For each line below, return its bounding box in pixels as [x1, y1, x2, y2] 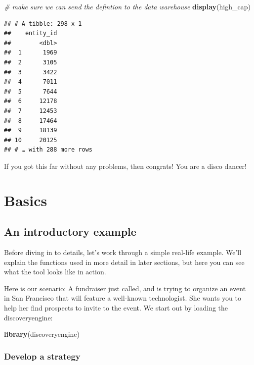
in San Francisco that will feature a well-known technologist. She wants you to [4, 293, 242, 303]
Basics [4, 190, 47, 210]
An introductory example [4, 224, 136, 239]
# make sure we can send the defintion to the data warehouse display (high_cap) [4, 1, 251, 11]
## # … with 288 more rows [4, 146, 92, 154]
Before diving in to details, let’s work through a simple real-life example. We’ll [4, 247, 242, 258]
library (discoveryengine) [4, 329, 80, 339]
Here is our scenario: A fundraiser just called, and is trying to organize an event [4, 283, 246, 293]
